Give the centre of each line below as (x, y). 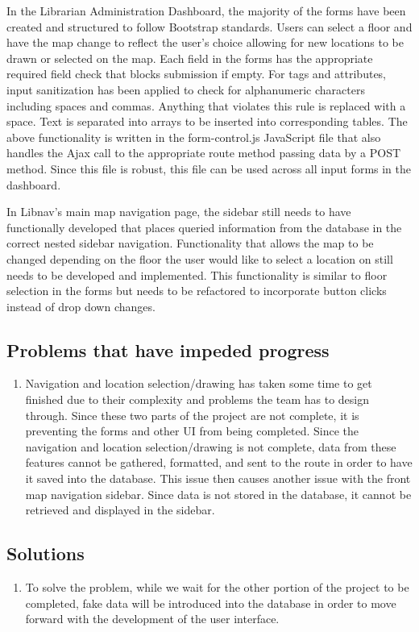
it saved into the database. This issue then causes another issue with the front (218, 478)
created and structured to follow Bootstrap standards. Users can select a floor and (209, 26)
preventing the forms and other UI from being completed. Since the (192, 431)
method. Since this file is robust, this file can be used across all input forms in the (209, 168)
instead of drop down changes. (81, 306)
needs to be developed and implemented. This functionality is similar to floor (197, 274)
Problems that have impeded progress (168, 349)
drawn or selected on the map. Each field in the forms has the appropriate (190, 58)
